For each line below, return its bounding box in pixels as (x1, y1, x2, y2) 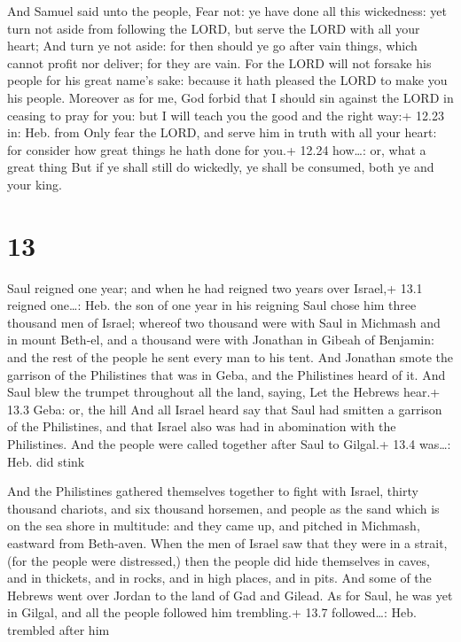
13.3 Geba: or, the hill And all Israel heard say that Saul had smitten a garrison (7, 399, 442, 418)
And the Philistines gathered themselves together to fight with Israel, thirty (7, 482, 418, 500)
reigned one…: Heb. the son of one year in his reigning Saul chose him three (7, 296, 417, 314)
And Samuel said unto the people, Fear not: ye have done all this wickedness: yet (7, 2, 447, 19)
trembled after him (7, 620, 110, 638)
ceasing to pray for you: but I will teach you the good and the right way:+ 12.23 (7, 105, 444, 124)
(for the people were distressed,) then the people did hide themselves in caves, (7, 551, 430, 569)
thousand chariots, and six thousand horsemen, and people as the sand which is (7, 499, 440, 517)
